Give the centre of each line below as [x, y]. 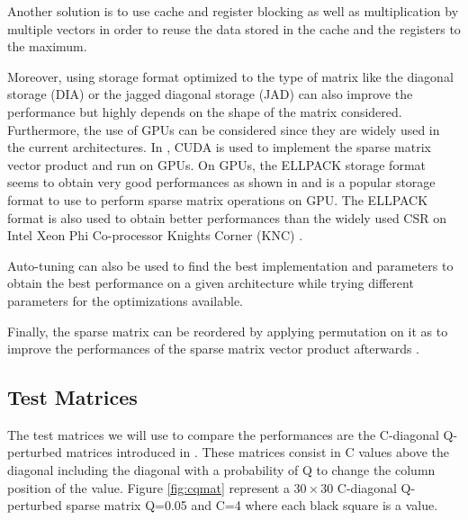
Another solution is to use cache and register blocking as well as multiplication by [233, 11]
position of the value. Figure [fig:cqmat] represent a [148, 487]
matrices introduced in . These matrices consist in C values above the [258, 452]
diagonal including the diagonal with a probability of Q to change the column [221, 470]
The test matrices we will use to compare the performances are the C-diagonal [223, 434]
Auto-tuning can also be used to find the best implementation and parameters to [230, 265]
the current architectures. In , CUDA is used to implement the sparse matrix [219, 147]
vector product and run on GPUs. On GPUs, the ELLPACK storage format [216, 164]
